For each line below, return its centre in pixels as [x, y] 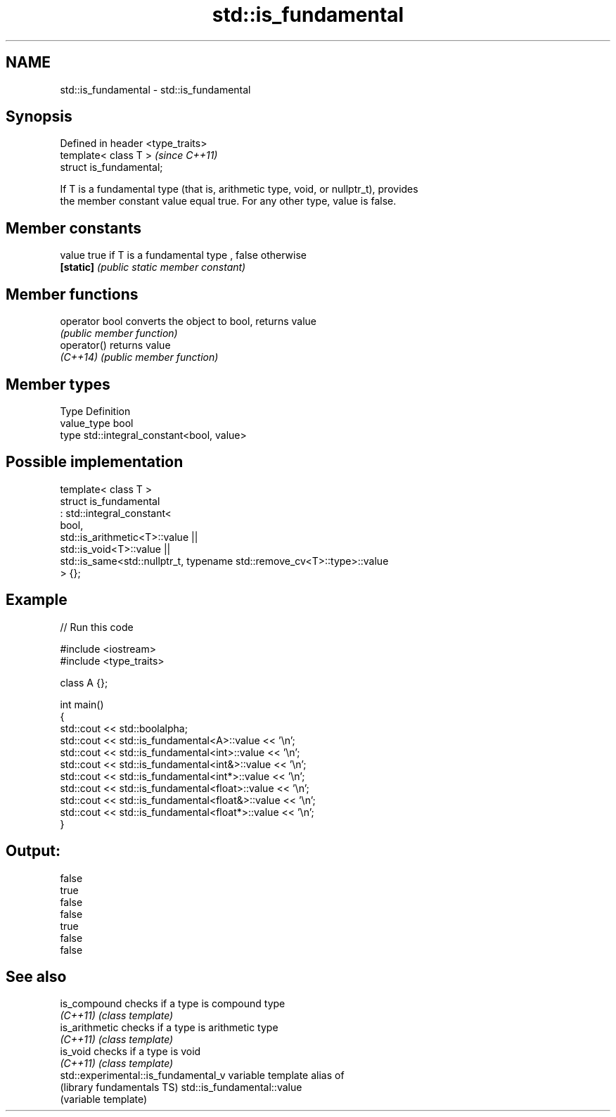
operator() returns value [115, 345]
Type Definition [95, 411]
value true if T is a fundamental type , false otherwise [184, 255]
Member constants [73, 228]
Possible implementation [95, 462]
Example [37, 600]
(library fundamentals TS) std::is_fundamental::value [181, 1087]
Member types [58, 384]
